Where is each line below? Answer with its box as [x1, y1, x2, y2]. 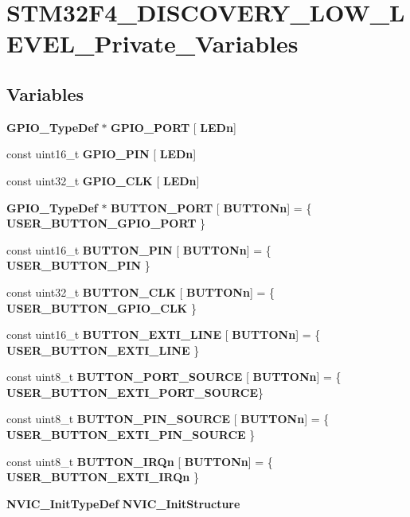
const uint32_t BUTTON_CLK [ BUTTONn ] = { [6, 283, 275, 300]
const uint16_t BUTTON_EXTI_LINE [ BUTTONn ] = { [6, 326, 321, 343]
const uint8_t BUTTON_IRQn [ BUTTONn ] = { [6, 453, 273, 469]
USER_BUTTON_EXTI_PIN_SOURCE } [6, 426, 256, 443]
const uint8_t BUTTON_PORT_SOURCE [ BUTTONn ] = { [6, 368, 342, 385]
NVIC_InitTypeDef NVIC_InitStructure [6, 495, 240, 511]
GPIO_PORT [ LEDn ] [111, 119, 236, 135]
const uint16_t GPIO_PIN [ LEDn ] [6, 146, 197, 162]
